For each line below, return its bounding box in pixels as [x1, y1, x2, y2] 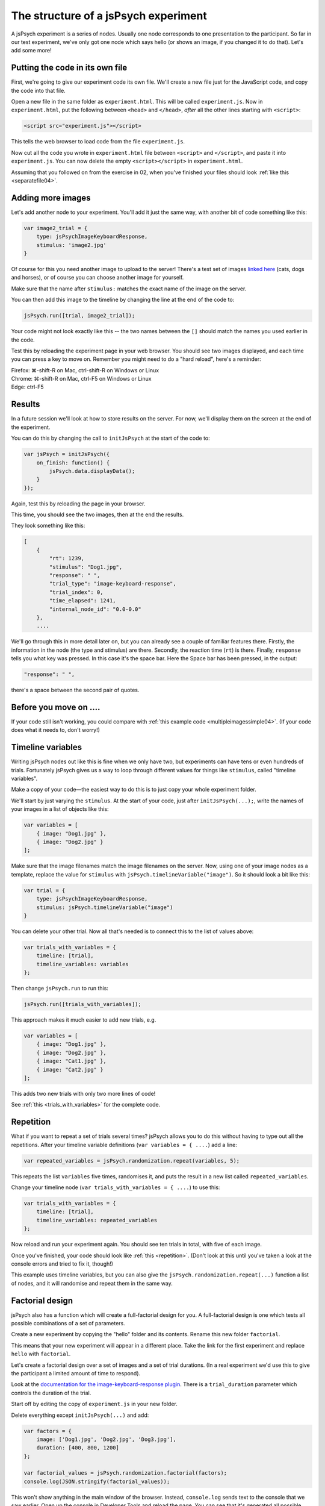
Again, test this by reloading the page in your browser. [11, 500, 146, 507]
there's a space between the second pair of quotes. [11, 687, 140, 694]
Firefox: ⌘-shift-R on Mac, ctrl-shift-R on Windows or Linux [11, 366, 159, 373]
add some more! [11, 47, 52, 54]
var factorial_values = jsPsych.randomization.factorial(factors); [23, 1470, 227, 1476]
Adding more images [11, 193, 91, 203]
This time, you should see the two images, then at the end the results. [11, 511, 184, 518]
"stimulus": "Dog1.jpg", [49, 563, 123, 570]
